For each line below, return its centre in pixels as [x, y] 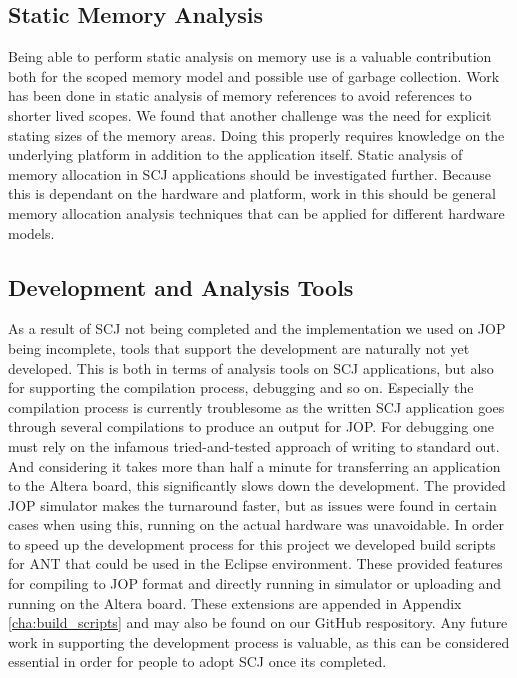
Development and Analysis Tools [181, 286]
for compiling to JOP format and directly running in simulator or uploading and [255, 583]
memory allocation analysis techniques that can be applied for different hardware [256, 212]
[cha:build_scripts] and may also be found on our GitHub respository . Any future [258, 622]
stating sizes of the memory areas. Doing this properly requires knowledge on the [256, 134]
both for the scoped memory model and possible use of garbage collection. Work [254, 75]
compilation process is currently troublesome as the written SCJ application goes [256, 406]
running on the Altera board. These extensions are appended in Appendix [235, 602]
